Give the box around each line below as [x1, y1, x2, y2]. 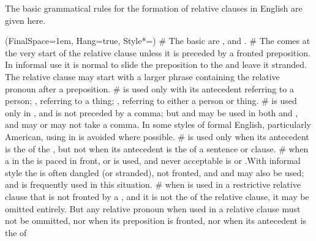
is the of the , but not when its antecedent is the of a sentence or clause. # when [5, 142, 309, 155]
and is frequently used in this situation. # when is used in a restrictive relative [5, 178, 301, 191]
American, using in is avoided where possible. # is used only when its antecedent [5, 130, 309, 143]
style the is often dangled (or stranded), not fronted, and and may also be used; [5, 166, 304, 179]
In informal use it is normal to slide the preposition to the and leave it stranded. [5, 58, 307, 71]
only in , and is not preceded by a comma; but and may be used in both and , [5, 106, 298, 119]
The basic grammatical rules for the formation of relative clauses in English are [5, 2, 303, 14]
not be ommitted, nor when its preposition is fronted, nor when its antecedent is [5, 214, 307, 227]
